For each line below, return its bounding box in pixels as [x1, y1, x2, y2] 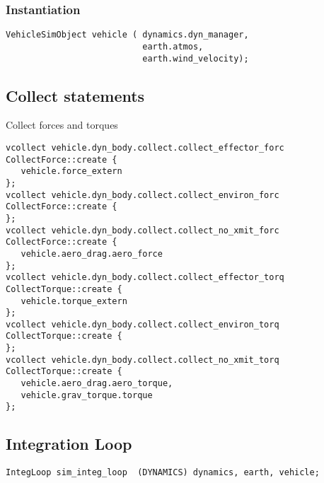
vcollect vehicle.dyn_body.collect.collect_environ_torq [6, 319, 279, 330]
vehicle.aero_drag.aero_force [21, 248, 163, 259]
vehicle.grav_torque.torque [21, 390, 153, 400]
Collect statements [6, 84, 145, 106]
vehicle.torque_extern [21, 296, 127, 306]
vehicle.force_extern [21, 166, 122, 177]
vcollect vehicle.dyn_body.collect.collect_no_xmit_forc [6, 225, 279, 235]
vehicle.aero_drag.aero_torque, [21, 378, 173, 389]
